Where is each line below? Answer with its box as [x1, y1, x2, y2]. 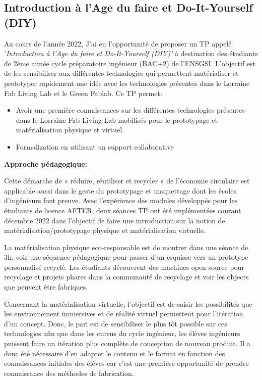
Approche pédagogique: [4, 158, 88, 169]
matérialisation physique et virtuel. [16, 124, 124, 135]
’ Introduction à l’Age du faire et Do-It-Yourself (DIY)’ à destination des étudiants [4, 48, 258, 59]
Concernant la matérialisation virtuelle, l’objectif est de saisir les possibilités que [4, 298, 252, 309]
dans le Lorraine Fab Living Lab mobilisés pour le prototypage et [16, 114, 218, 125]
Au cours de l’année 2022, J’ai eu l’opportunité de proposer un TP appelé [4, 38, 232, 49]
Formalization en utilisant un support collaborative [16, 141, 174, 152]
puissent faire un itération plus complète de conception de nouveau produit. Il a [4, 338, 250, 349]
